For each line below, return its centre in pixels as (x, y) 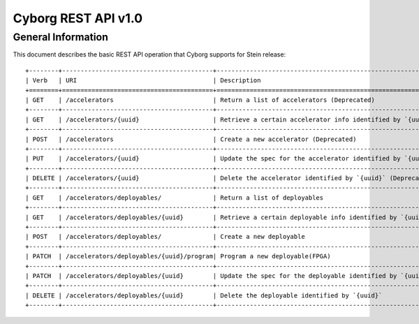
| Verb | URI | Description (143, 81)
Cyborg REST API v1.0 (78, 18)
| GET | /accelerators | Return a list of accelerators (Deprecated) (200, 100)
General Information (60, 37)
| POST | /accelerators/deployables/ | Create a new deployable (165, 237)
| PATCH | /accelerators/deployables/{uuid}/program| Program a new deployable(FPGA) (178, 256)
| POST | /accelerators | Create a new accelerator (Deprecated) (191, 139)
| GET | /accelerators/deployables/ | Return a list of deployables (175, 198)
